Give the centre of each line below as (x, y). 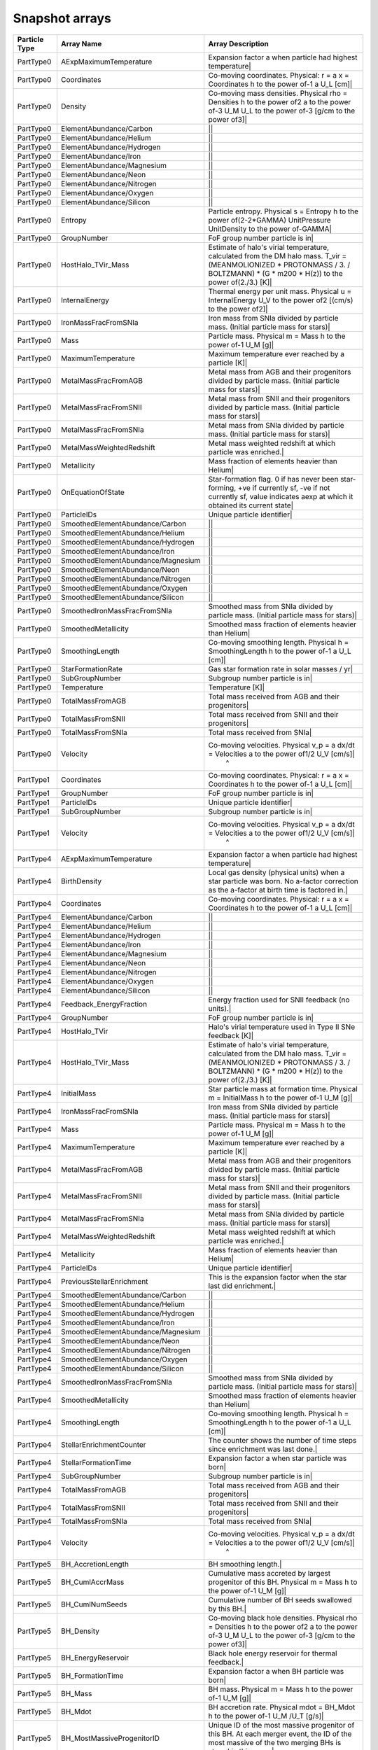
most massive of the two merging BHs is (275, 1742)
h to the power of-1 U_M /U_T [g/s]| (266, 1716)
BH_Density (80, 1631)
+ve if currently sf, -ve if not (284, 488)
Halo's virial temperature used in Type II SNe (282, 1027)
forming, (222, 488)
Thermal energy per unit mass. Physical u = (280, 291)
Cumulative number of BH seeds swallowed (280, 1599)
